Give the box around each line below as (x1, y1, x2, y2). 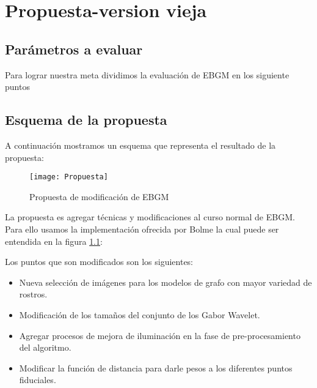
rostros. (19, 288, 48, 300)
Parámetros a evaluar (5, 39, 143, 58)
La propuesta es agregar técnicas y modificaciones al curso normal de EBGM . (5, 211, 295, 223)
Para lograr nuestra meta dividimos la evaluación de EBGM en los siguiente (5, 68, 290, 81)
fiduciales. (19, 373, 56, 386)
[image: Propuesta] (29, 173, 108, 182)
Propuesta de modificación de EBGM (29, 190, 169, 203)
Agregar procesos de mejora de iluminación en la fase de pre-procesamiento (19, 329, 301, 341)
